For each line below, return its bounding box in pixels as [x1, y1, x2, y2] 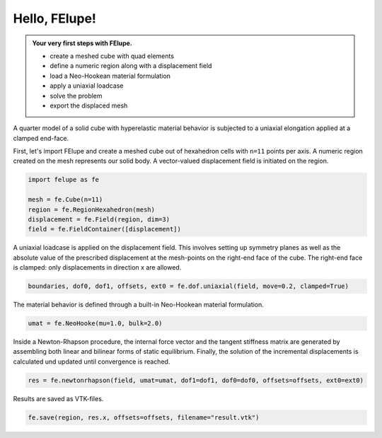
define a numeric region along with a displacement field [50, 62, 212, 70]
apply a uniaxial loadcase [50, 81, 124, 90]
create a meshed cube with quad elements [50, 52, 175, 60]
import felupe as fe [28, 175, 99, 184]
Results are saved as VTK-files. [13, 394, 104, 403]
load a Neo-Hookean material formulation [50, 71, 171, 80]
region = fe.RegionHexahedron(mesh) [28, 205, 156, 214]
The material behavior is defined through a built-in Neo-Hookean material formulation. [13, 301, 265, 309]
